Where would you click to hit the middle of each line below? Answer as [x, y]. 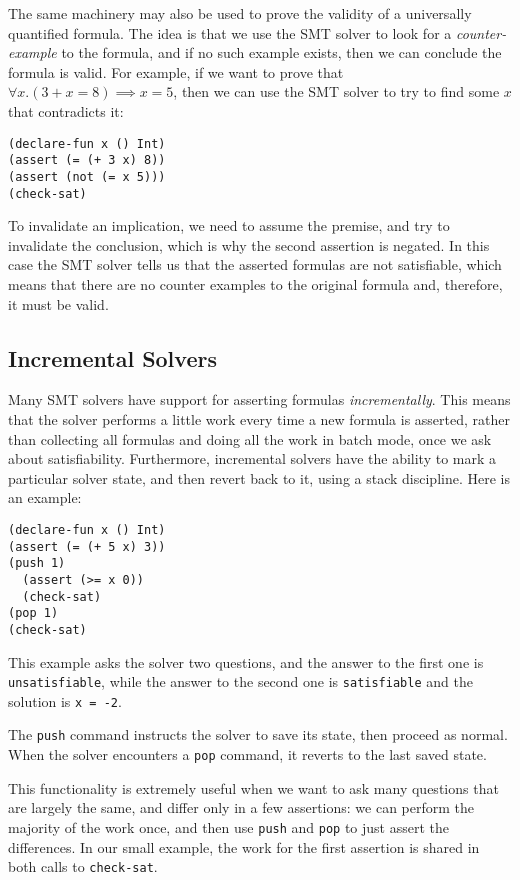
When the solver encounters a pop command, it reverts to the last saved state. [247, 754]
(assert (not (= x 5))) [87, 176]
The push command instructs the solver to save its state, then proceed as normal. [258, 734]
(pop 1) [33, 613]
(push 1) [37, 563]
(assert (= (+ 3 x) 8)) [87, 160]
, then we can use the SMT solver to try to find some [336, 91]
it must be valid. [58, 303]
